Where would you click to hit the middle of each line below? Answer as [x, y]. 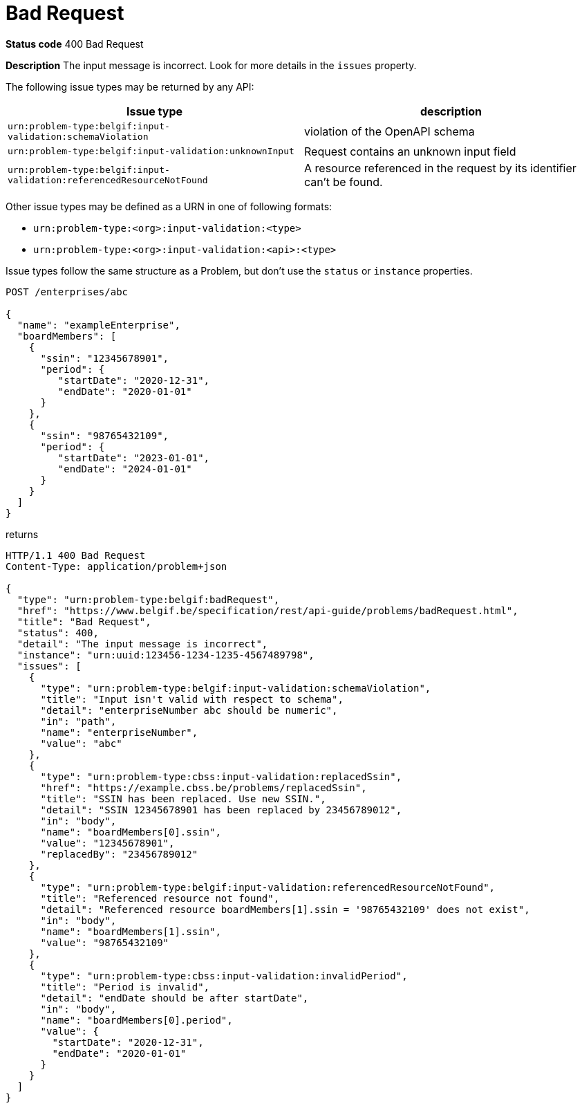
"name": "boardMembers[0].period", [137, 1020]
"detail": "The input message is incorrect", [142, 644]
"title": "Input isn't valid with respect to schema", [192, 699]
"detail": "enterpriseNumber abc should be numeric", [189, 710]
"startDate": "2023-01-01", [134, 458]
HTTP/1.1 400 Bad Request [76, 555]
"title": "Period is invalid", [125, 987]
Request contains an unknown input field [410, 151]
